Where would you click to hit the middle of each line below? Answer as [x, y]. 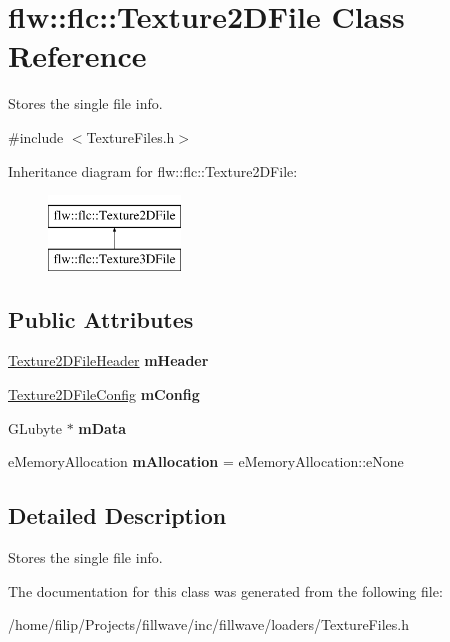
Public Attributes [101, 318]
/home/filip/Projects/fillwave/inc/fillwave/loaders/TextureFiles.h [208, 624]
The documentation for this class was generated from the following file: [225, 590]
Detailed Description [117, 515]
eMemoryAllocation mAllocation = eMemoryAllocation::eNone [206, 461]
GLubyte [35, 427]
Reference [77, 55]
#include [36, 136]
